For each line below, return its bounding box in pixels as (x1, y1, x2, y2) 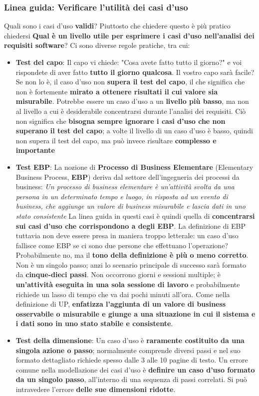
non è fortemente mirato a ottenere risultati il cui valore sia (15, 86, 218, 96)
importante (15, 145, 55, 155)
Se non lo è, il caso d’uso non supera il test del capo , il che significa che (15, 76, 245, 87)
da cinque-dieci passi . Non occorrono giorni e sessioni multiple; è (15, 269, 221, 280)
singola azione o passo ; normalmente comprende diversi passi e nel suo (15, 345, 241, 355)
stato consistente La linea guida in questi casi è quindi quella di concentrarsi (15, 210, 255, 221)
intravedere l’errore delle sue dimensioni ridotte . (15, 384, 176, 394)
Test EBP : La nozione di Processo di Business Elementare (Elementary (15, 161, 254, 172)
